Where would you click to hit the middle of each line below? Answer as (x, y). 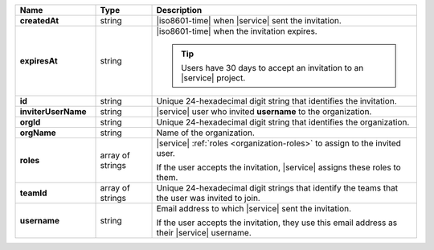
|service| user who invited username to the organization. (264, 111)
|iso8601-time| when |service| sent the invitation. (249, 20)
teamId (33, 193)
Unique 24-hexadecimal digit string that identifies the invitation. (276, 101)
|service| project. (213, 78)
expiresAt (39, 61)
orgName (38, 133)
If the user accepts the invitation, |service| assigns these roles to (278, 167)
